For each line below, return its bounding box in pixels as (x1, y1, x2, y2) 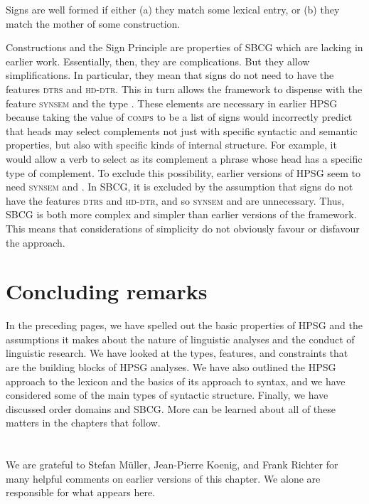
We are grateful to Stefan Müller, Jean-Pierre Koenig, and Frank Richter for (6, 457, 338, 472)
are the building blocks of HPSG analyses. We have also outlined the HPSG (6, 360, 336, 374)
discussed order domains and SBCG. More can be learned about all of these (6, 401, 336, 416)
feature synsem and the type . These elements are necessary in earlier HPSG (6, 95, 338, 110)
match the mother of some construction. (6, 16, 181, 31)
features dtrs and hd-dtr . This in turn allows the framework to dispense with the (6, 81, 363, 96)
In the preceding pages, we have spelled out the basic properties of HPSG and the (6, 318, 363, 333)
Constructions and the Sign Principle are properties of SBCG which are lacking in (6, 40, 363, 55)
